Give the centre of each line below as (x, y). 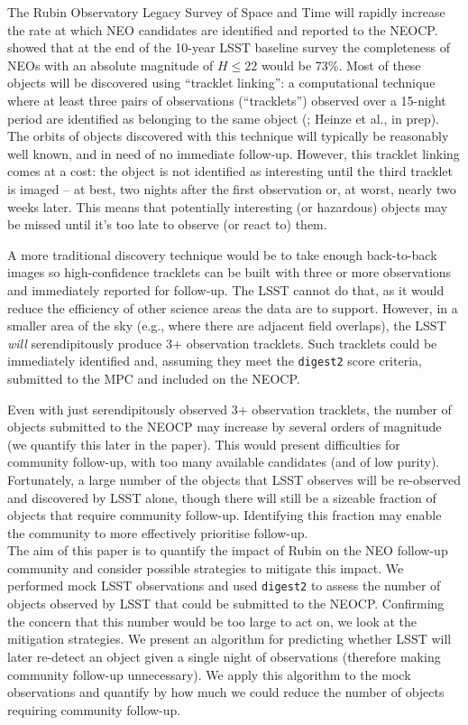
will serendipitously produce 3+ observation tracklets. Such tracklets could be (222, 343)
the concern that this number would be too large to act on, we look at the (212, 621)
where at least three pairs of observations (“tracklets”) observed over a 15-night (227, 100)
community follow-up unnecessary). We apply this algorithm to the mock (209, 674)
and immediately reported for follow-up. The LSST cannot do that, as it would (226, 289)
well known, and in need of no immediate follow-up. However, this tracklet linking (234, 153)
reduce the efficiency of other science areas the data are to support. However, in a (233, 307)
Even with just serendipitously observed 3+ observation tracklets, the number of (229, 409)
